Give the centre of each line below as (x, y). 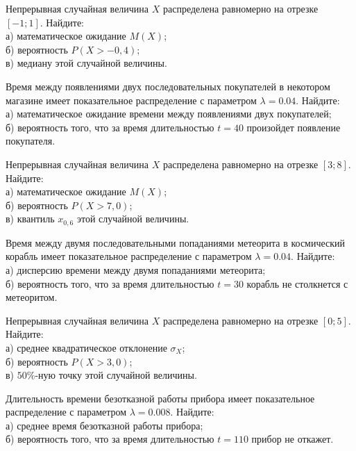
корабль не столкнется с (297, 283)
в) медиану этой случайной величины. (86, 63)
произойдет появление (294, 127)
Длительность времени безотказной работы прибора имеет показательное (160, 398)
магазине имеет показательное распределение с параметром (131, 100)
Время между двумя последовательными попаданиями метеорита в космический (176, 242)
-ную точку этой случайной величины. (116, 375)
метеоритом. (32, 297)
